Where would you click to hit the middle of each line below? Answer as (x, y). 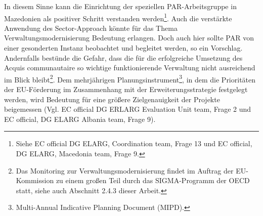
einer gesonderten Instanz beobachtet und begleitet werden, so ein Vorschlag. (123, 48)
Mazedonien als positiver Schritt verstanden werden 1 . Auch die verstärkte (118, 17)
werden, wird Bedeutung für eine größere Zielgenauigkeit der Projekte (112, 99)
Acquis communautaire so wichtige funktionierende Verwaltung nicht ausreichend (130, 68)
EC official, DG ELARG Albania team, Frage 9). (80, 119)
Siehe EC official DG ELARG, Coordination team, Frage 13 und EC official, (134, 143)
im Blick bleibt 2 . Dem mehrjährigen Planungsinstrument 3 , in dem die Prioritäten (130, 78)
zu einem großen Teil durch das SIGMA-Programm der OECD (153, 180)
